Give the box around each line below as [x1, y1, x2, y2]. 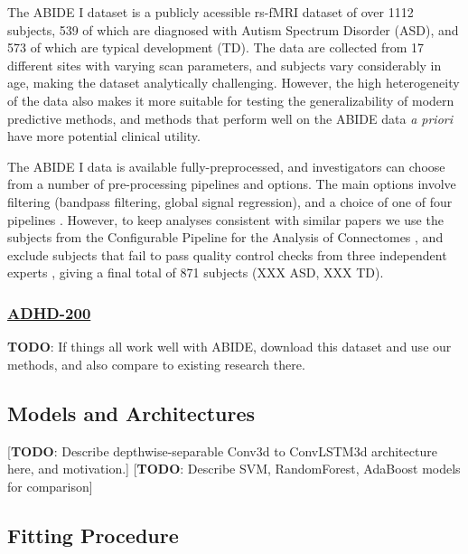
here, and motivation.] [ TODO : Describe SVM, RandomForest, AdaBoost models [7, 459, 461, 478]
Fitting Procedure [7, 521, 179, 549]
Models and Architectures [7, 399, 255, 427]
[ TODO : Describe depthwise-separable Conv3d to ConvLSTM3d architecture [7, 441, 437, 460]
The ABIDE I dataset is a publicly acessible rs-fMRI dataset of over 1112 [7, 3, 414, 21]
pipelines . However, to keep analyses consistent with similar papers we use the [7, 210, 444, 229]
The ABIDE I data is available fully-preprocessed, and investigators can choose [7, 156, 445, 175]
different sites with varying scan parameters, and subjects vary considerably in [7, 55, 442, 74]
